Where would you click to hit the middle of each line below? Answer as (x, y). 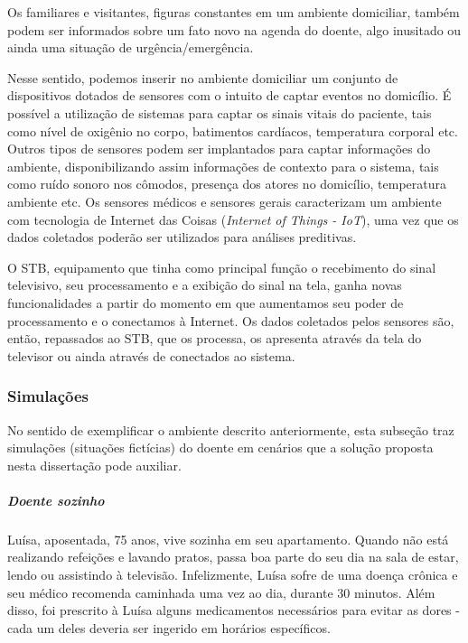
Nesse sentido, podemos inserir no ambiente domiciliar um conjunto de (203, 77)
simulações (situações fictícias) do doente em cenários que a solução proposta (220, 447)
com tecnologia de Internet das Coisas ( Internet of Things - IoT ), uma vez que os (233, 219)
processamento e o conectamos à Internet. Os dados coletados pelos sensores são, (231, 320)
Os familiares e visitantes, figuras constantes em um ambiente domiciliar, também (234, 12)
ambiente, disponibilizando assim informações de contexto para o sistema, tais (223, 166)
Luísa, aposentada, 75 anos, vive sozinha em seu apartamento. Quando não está (228, 539)
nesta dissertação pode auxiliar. (94, 465)
